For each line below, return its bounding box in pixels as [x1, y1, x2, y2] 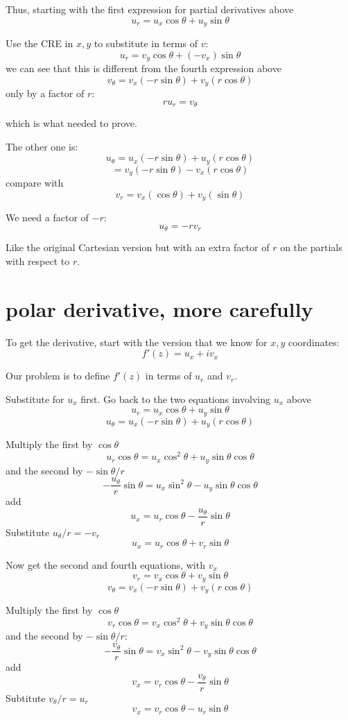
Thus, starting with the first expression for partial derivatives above [6, 2, 294, 16]
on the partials [280, 240, 342, 255]
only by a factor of [6, 86, 85, 101]
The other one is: [6, 139, 78, 153]
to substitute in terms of [94, 36, 198, 51]
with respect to [6, 253, 70, 268]
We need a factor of [6, 210, 89, 225]
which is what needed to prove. [6, 116, 137, 130]
